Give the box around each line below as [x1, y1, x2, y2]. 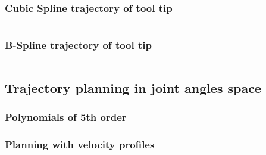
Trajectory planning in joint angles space [5, 78, 262, 97]
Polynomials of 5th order [5, 110, 127, 125]
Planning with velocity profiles [5, 137, 155, 151]
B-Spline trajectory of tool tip [5, 38, 152, 52]
